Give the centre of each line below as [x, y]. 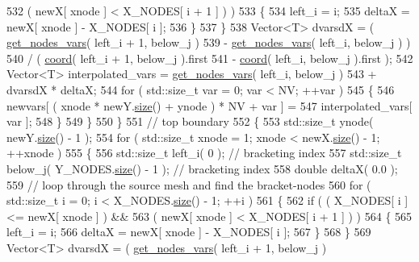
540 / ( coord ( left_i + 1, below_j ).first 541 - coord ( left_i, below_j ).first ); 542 [210, 58]
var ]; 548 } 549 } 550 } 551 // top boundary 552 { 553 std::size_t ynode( [190, 121]
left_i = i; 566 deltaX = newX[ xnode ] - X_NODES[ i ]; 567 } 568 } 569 [189, 232]
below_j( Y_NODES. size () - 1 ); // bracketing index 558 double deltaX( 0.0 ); [202, 168]
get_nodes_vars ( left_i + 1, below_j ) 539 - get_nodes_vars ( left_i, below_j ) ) [209, 42]
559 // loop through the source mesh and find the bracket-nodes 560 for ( [189, 184]
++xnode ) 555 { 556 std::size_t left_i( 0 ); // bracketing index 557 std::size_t [204, 153]
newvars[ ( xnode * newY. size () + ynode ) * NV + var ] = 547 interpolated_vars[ [209, 105]
